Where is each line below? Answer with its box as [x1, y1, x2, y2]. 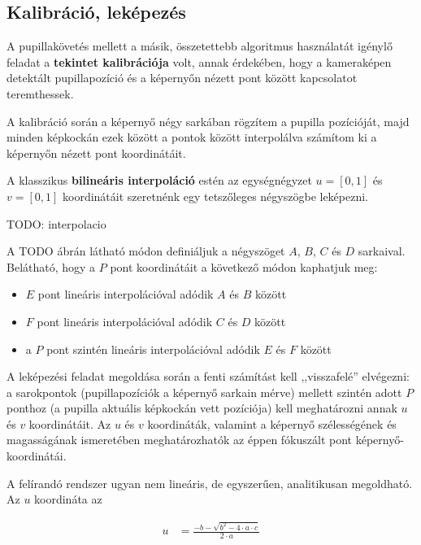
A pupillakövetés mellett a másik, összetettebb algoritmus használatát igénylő [7, 37, 393, 54]
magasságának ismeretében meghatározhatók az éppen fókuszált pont [7, 431, 353, 448]
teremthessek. [7, 85, 74, 102]
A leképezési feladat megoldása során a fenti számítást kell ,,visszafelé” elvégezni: [7, 368, 410, 385]
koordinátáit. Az [28, 415, 111, 432]
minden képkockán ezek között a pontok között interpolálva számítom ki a [7, 129, 377, 146]
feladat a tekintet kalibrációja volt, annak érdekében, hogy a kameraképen [7, 53, 392, 70]
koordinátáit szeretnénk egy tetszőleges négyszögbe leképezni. [63, 187, 369, 204]
